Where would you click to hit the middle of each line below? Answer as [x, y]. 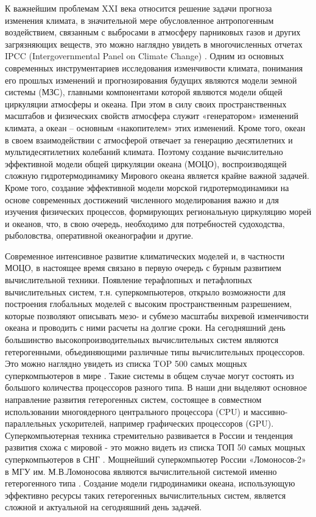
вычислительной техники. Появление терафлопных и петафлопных [129, 280]
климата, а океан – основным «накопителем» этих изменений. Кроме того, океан [155, 127]
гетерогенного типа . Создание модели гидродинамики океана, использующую [150, 483]
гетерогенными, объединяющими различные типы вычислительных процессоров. [155, 351]
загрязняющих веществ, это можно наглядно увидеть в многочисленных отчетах [154, 44]
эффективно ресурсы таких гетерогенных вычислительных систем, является [146, 495]
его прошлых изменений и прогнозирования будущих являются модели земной [151, 80]
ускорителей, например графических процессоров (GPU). [167, 423]
